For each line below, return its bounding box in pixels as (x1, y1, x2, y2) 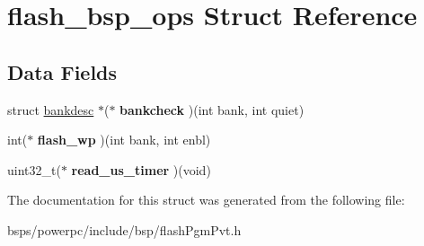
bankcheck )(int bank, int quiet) (119, 100, 305, 119)
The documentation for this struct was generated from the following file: (7, 190, 405, 209)
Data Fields (7, 57, 118, 85)
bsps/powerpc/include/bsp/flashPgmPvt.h (7, 220, 242, 239)
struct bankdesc (7, 100, 94, 119)
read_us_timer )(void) (71, 160, 211, 179)
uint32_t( (7, 160, 61, 179)
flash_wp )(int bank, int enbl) (37, 130, 211, 149)
